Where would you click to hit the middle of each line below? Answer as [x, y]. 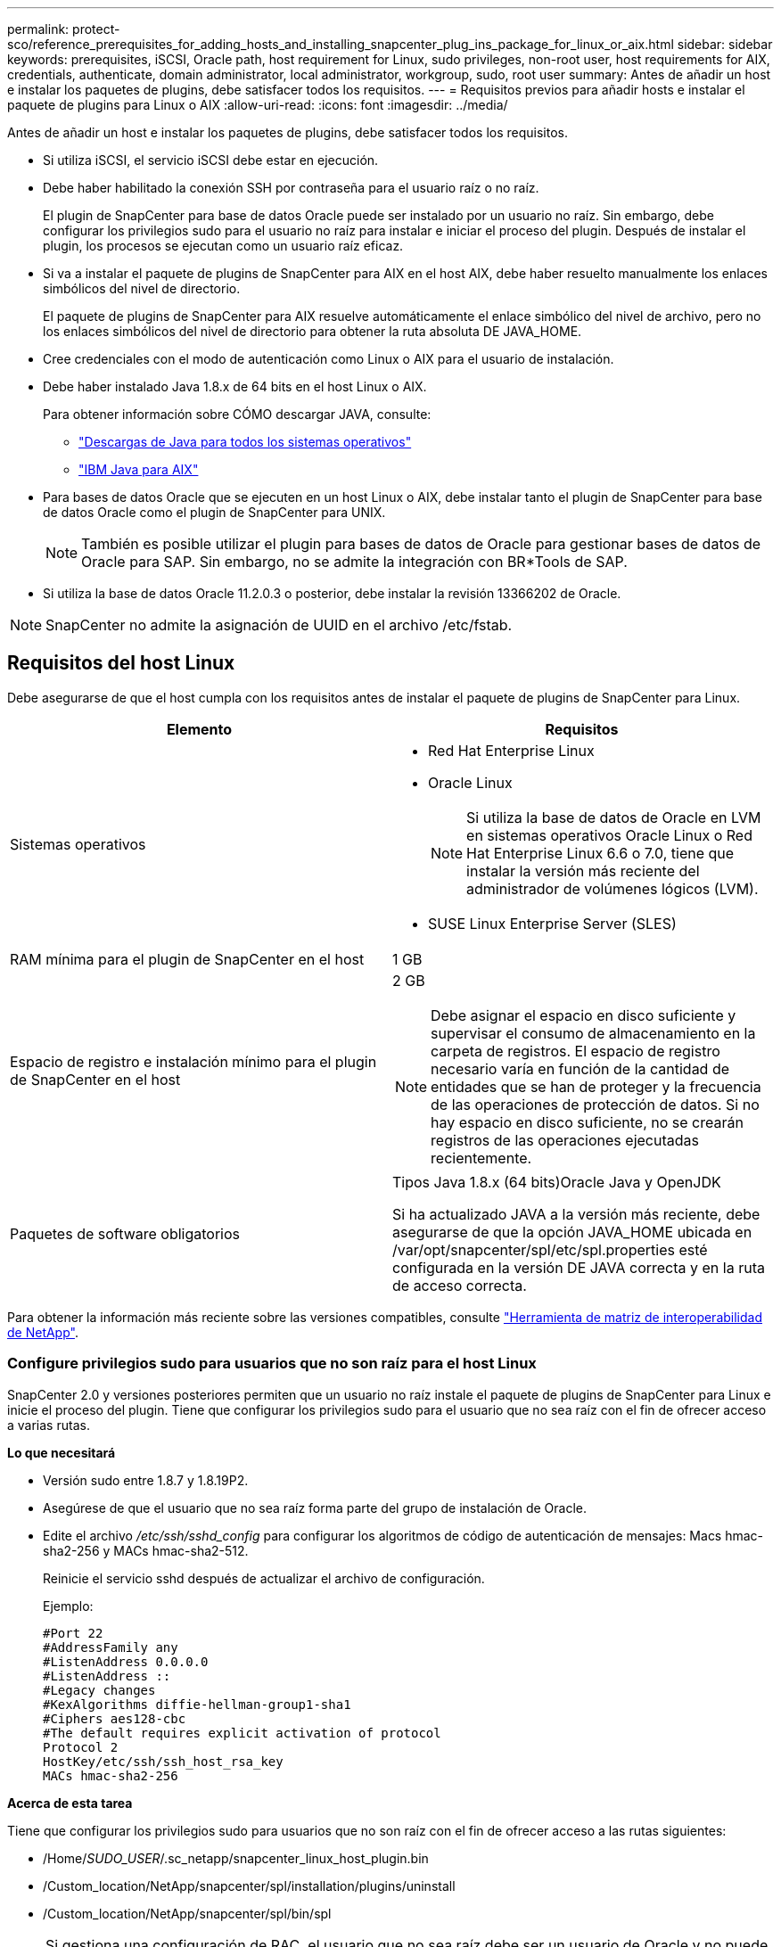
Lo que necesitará [62, 1452]
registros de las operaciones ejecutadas [565, 1140]
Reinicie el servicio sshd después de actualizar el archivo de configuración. [264, 1578]
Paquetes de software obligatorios [125, 1233]
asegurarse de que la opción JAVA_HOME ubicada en [572, 1232]
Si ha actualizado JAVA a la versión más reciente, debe [576, 1214]
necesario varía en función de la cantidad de [580, 1068]
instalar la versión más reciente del [583, 871]
